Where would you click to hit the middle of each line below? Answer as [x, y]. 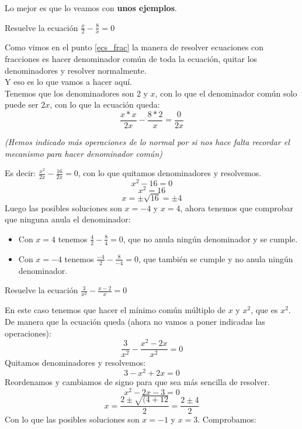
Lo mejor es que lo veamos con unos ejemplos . [91, 8]
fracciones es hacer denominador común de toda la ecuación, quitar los [131, 59]
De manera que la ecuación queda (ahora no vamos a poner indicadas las [135, 321]
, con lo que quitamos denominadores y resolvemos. [170, 173]
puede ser [22, 104]
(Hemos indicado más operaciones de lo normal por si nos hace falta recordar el [147, 142]
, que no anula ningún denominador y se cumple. [210, 238]
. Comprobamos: [227, 419]
